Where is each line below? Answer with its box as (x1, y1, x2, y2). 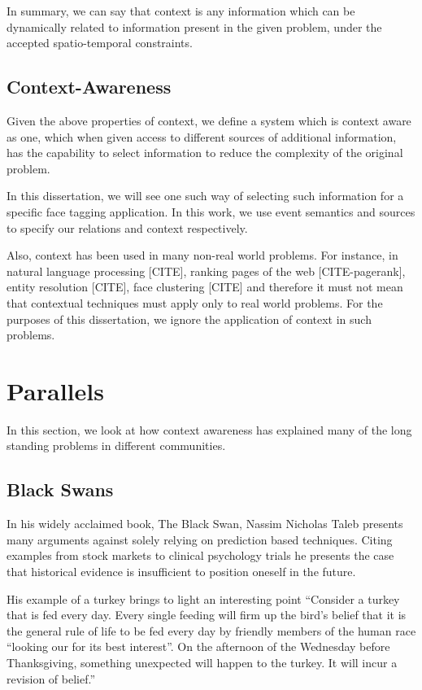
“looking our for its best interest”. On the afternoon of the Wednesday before (7, 638, 390, 655)
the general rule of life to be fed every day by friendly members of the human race (7, 622, 416, 639)
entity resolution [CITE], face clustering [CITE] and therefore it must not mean (7, 278, 403, 295)
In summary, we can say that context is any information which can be (7, 2, 355, 19)
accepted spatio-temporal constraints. (7, 34, 193, 51)
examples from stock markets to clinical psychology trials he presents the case (7, 547, 394, 564)
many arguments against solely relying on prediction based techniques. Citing (7, 531, 393, 548)
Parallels (7, 373, 104, 407)
